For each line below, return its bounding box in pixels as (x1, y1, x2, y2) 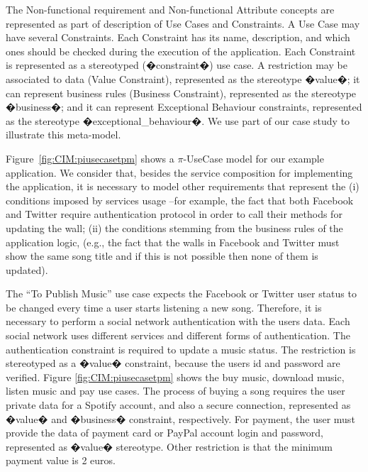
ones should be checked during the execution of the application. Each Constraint (6, 43, 356, 58)
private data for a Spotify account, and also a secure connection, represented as (6, 397, 351, 412)
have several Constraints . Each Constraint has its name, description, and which (6, 30, 350, 45)
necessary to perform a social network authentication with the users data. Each (6, 314, 350, 329)
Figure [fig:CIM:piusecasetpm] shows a (6, 150, 174, 165)
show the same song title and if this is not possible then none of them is (6, 248, 318, 263)
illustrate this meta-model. (6, 127, 121, 142)
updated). (6, 262, 48, 277)
